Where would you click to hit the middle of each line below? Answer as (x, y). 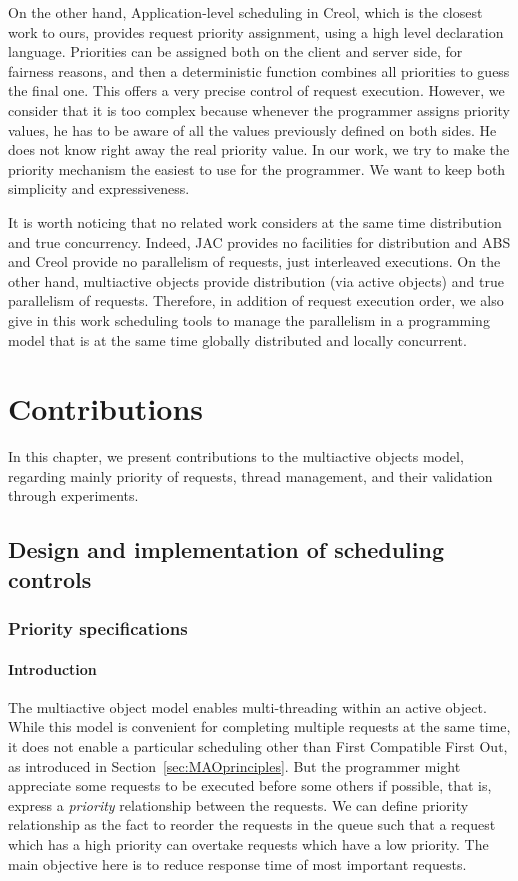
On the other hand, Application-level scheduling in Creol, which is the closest (245, 12)
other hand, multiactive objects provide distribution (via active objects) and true (256, 280)
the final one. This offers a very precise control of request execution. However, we (256, 90)
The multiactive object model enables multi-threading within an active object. (247, 706)
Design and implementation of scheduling (226, 549)
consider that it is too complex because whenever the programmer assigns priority (259, 109)
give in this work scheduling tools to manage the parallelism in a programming (249, 319)
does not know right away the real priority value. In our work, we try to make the (259, 149)
